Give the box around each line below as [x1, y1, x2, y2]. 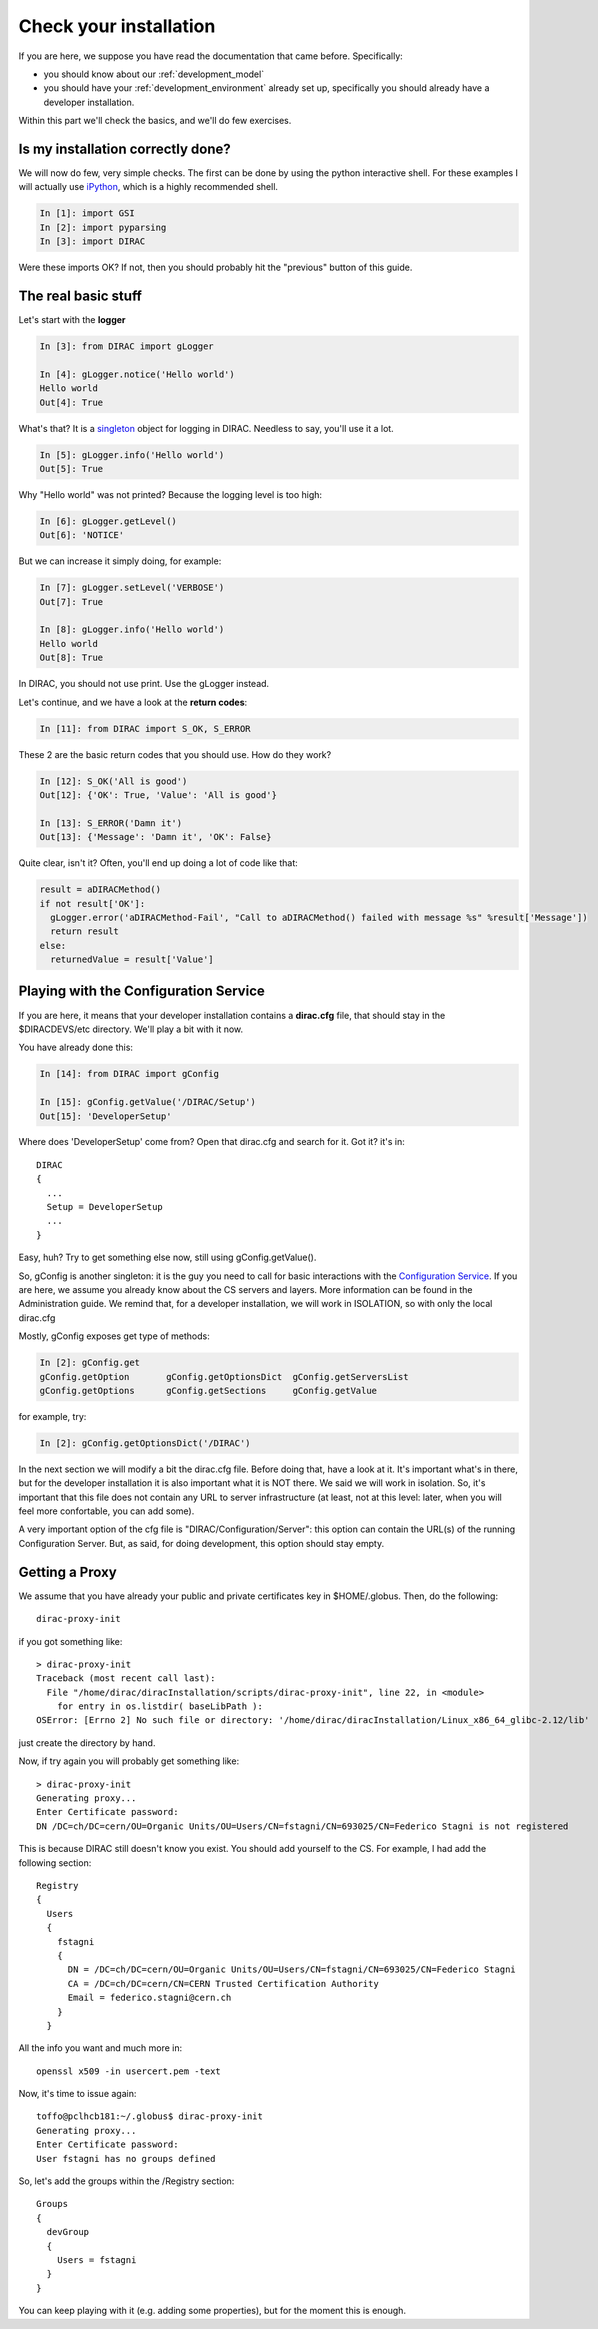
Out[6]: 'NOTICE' [39, 530, 125, 541]
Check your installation [18, 15, 216, 37]
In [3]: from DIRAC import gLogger [39, 341, 214, 352]
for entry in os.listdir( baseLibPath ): [56, 1701, 264, 1712]
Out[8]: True [39, 652, 104, 664]
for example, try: [18, 1410, 87, 1422]
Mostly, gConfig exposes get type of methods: [18, 1330, 210, 1342]
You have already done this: [18, 1041, 134, 1054]
